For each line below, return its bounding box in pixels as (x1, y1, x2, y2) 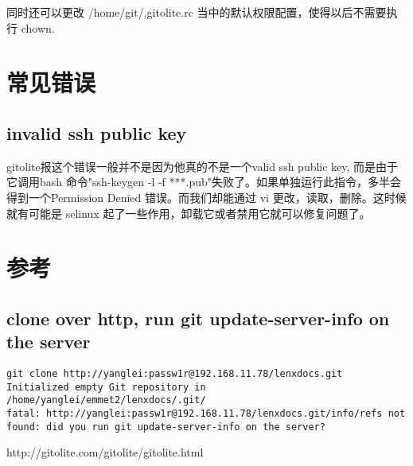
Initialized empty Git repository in (6, 381, 206, 393)
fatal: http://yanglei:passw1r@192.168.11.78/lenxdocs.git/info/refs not (6, 408, 406, 420)
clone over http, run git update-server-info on (6, 305, 390, 330)
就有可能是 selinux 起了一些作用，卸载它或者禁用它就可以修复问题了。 (6, 204, 371, 221)
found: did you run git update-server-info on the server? (6, 421, 325, 433)
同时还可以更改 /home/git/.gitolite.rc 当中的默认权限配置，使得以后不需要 (6, 4, 387, 20)
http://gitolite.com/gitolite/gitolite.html (6, 444, 204, 460)
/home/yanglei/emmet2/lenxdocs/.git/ (6, 394, 206, 406)
